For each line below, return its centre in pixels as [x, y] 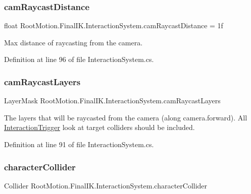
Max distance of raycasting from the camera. [73, 42]
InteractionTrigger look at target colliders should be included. [99, 127]
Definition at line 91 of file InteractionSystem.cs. [79, 144]
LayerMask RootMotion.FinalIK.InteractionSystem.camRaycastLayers [112, 101]
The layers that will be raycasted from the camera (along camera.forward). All [126, 117]
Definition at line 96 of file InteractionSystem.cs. [79, 59]
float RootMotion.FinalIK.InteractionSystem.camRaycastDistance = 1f [114, 25]
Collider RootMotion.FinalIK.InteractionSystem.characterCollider [106, 185]
